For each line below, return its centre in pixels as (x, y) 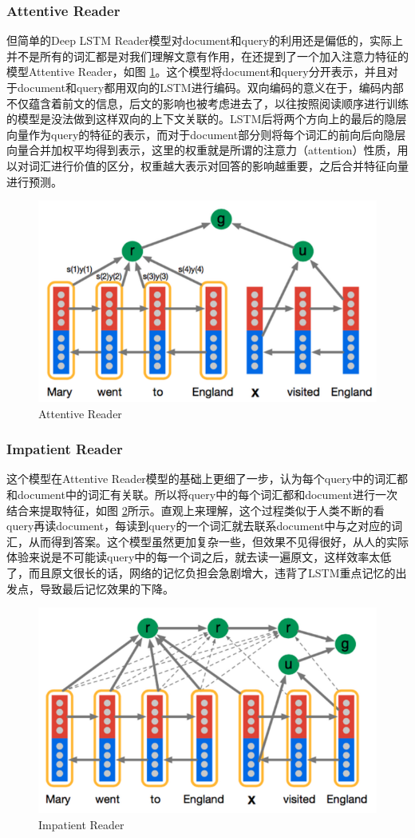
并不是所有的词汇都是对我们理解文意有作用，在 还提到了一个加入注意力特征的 (207, 56)
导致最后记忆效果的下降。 (107, 588)
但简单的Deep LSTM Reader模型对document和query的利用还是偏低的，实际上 (205, 40)
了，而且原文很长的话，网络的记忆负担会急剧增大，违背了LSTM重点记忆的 (201, 573)
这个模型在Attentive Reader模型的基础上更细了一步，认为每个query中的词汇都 (207, 479)
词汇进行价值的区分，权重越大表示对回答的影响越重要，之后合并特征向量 (218, 165)
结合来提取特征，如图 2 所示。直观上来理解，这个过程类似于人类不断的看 (196, 510)
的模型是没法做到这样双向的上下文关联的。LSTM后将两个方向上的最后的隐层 (207, 119)
